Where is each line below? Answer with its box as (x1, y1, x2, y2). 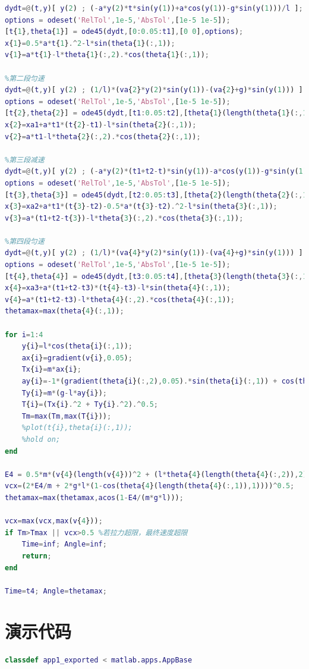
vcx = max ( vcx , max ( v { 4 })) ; (5, 517, 103, 526)
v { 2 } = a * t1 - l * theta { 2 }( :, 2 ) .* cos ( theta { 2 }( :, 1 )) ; (5, 132, 201, 141)
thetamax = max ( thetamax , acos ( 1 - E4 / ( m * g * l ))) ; (5, 493, 184, 502)
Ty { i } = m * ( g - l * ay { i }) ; (21, 388, 108, 397)
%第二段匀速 (5, 74, 45, 83)
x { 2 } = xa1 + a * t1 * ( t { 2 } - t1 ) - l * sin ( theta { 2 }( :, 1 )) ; (5, 120, 197, 129)
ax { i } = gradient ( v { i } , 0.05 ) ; (21, 353, 133, 362)
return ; (21, 551, 52, 560)
